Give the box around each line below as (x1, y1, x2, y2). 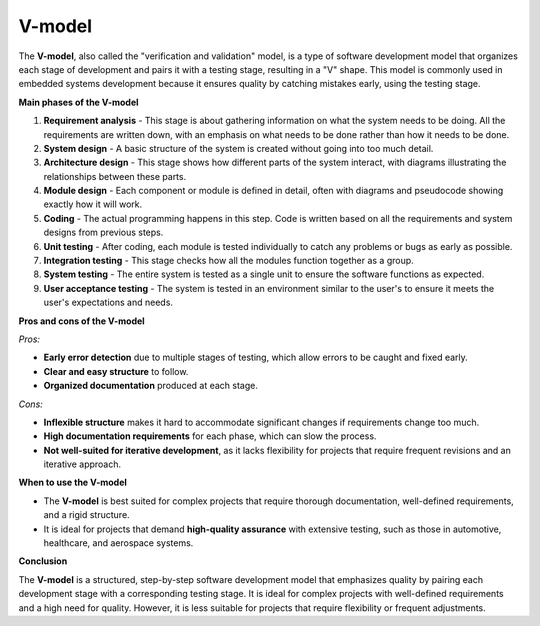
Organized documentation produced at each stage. (43, 380, 259, 392)
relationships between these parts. (43, 170, 187, 182)
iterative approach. (43, 458, 122, 470)
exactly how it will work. (43, 198, 143, 210)
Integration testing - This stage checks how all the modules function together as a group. (43, 255, 414, 267)
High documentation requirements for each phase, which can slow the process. (43, 430, 377, 442)
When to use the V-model (18, 476, 127, 489)
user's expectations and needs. (43, 296, 174, 309)
